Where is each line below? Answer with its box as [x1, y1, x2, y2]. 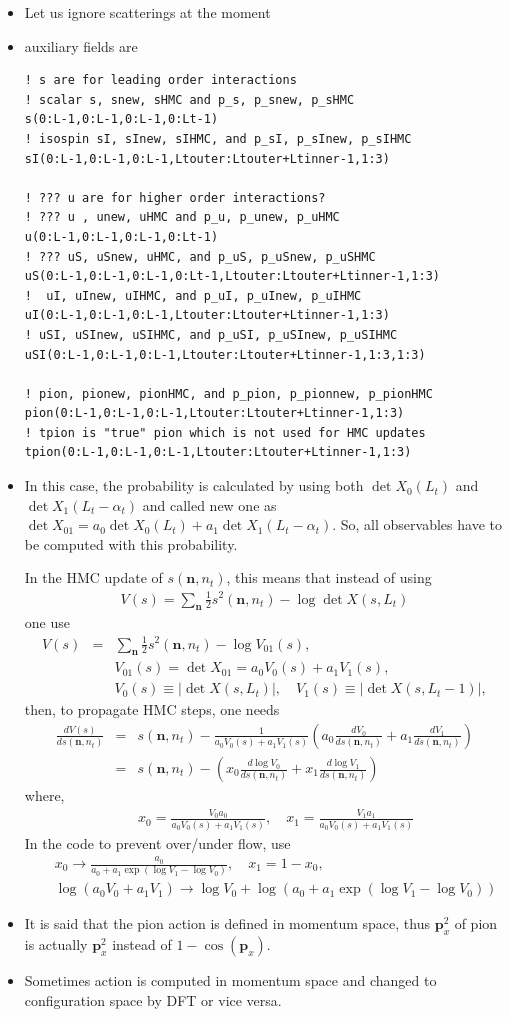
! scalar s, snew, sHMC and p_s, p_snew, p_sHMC [24, 92, 355, 107]
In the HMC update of [24, 567, 163, 588]
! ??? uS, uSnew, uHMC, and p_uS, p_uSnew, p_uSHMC [24, 249, 376, 264]
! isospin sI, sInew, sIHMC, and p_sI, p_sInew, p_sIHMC [24, 131, 412, 146]
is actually [24, 934, 88, 955]
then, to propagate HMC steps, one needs [24, 699, 280, 720]
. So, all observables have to [332, 514, 502, 535]
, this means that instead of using [226, 567, 432, 588]
